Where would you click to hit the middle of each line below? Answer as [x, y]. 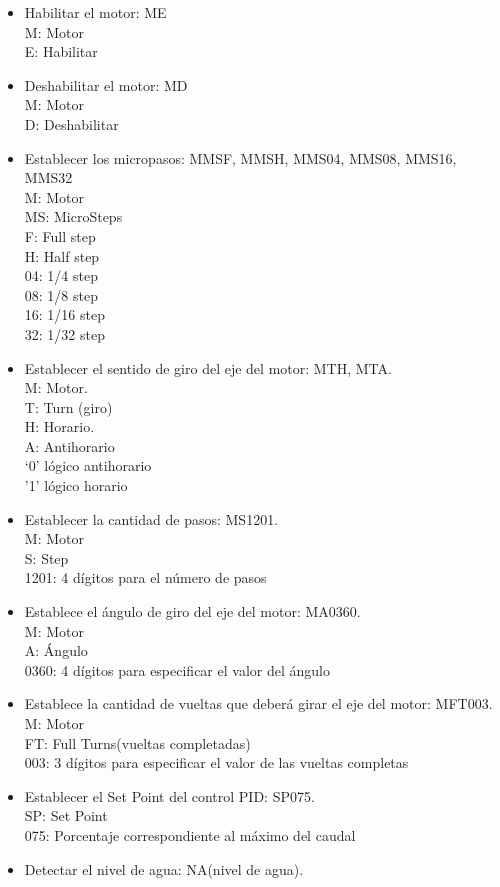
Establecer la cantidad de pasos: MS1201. [151, 518]
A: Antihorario [69, 445]
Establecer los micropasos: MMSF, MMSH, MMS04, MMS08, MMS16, [240, 157]
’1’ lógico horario [76, 485]
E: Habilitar [61, 51]
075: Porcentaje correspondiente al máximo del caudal [190, 834]
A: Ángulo [56, 650]
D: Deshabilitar [71, 123]
